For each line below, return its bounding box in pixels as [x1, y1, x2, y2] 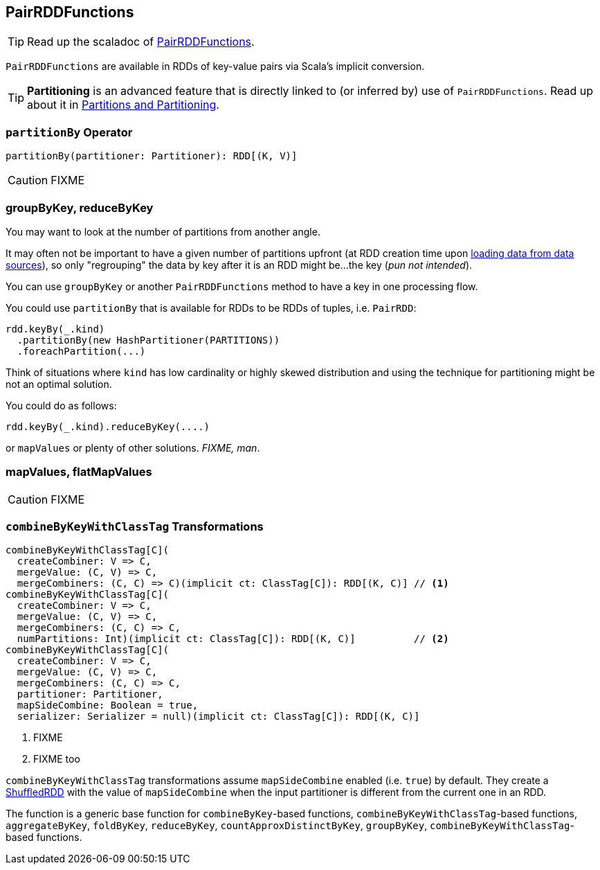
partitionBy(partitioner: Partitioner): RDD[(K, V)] [6, 150, 298, 162]
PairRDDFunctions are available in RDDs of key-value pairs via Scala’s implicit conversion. [6, 60, 425, 73]
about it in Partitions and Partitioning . [27, 98, 219, 112]
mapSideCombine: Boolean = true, [17, 700, 199, 711]
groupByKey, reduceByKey [6, 200, 154, 215]
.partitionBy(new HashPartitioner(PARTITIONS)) [17, 334, 280, 346]
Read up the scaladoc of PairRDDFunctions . [27, 35, 255, 49]
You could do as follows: [6, 399, 117, 411]
